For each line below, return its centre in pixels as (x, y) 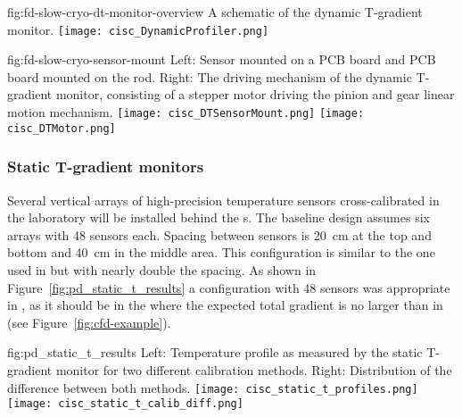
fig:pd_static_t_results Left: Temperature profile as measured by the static (215, 352)
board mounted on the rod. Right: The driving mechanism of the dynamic (210, 76)
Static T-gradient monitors (106, 167)
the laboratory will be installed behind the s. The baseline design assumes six (219, 217)
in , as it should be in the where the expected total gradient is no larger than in (225, 305)
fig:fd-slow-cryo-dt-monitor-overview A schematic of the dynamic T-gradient (215, 12)
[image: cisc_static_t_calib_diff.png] (125, 404)
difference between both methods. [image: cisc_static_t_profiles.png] (213, 387)
